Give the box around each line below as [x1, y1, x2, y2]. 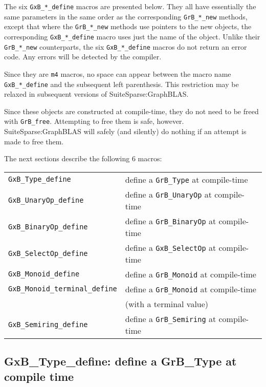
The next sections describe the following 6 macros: [4, 153, 162, 164]
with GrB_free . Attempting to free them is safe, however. [4, 116, 184, 126]
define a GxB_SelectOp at [125, 241, 216, 253]
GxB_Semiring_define [8, 320, 88, 329]
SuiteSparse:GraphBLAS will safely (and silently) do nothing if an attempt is [4, 126, 247, 137]
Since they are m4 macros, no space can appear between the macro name [4, 68, 231, 79]
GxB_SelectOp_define [8, 249, 88, 257]
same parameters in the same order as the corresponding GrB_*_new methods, [4, 11, 248, 21]
